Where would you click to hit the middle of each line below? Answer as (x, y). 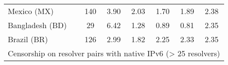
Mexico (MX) (31, 11)
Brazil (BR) (28, 39)
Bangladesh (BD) (37, 25)
